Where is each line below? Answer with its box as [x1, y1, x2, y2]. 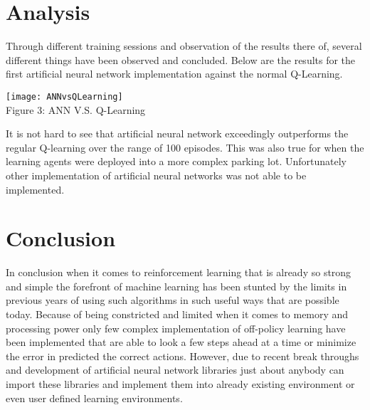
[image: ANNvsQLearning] [6, 91, 123, 102]
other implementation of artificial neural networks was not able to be [6, 167, 307, 182]
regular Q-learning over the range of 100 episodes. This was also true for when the [6, 140, 364, 154]
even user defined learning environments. [6, 390, 183, 405]
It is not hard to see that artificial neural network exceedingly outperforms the [6, 126, 349, 141]
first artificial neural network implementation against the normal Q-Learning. [6, 66, 343, 81]
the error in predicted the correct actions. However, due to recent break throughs [6, 348, 359, 363]
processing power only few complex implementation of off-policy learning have [6, 320, 346, 335]
